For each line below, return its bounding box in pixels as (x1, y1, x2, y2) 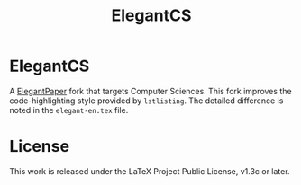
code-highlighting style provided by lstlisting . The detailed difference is (9, 95, 284, 106)
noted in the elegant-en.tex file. (9, 104, 129, 115)
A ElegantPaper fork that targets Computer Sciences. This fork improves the (9, 85, 292, 96)
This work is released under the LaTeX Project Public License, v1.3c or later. (9, 165, 290, 176)
